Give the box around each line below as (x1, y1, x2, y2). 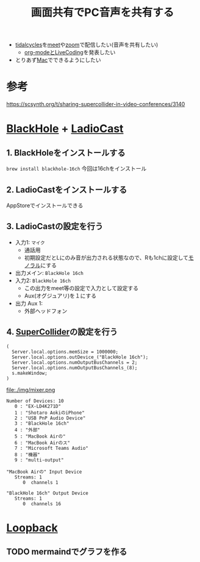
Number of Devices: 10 (6, 397, 64, 404)
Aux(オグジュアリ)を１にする (24, 292, 96, 299)
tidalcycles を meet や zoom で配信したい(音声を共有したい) (15, 41, 159, 49)
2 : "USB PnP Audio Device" (14, 415, 86, 421)
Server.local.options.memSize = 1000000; (12, 349, 119, 355)
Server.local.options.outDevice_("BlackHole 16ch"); (12, 354, 149, 360)
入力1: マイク (15, 238, 45, 246)
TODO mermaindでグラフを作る (6, 547, 127, 557)
